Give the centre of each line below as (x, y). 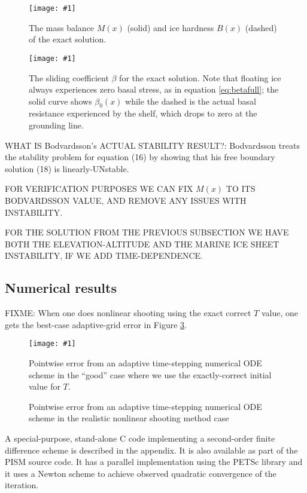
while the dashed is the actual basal (191, 101)
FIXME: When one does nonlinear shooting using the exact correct (128, 313)
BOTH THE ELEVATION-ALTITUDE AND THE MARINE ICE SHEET (142, 244)
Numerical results (61, 288)
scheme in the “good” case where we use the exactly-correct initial (150, 374)
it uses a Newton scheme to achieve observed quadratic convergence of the (141, 473)
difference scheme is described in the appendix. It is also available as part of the (151, 450)
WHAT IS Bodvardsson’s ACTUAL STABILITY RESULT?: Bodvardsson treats (152, 145)
